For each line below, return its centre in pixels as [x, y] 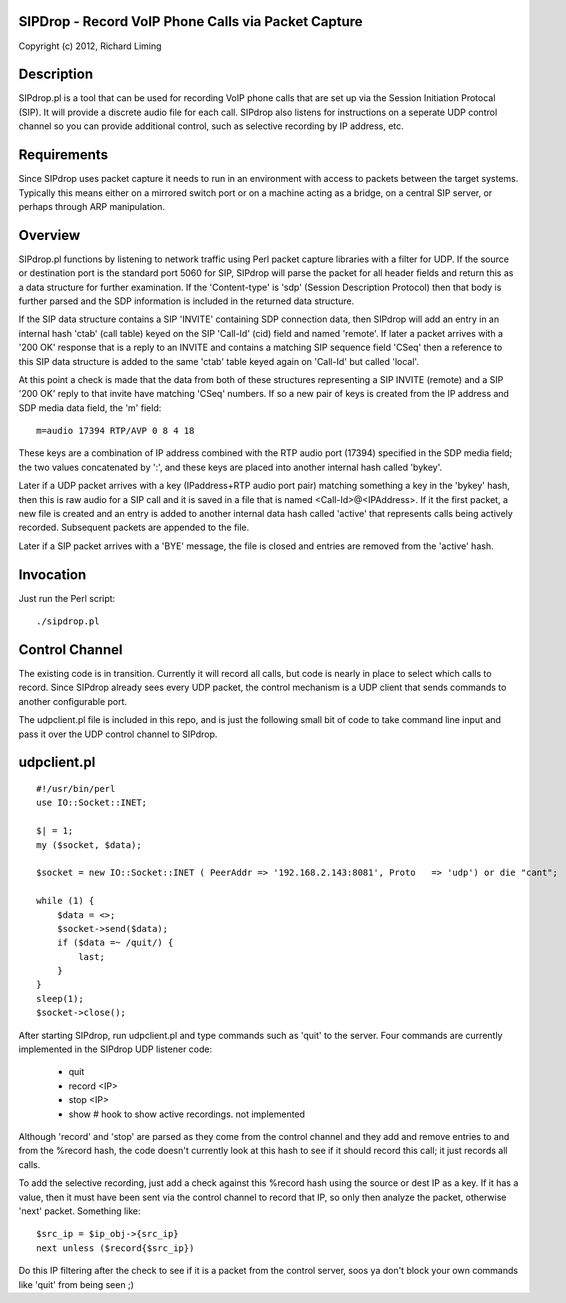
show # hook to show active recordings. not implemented [186, 1114]
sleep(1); [60, 998]
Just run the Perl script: [67, 598]
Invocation [52, 574]
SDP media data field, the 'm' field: [90, 407]
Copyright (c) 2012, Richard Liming [90, 46]
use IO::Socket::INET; [92, 803]
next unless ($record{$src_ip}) [115, 1248]
